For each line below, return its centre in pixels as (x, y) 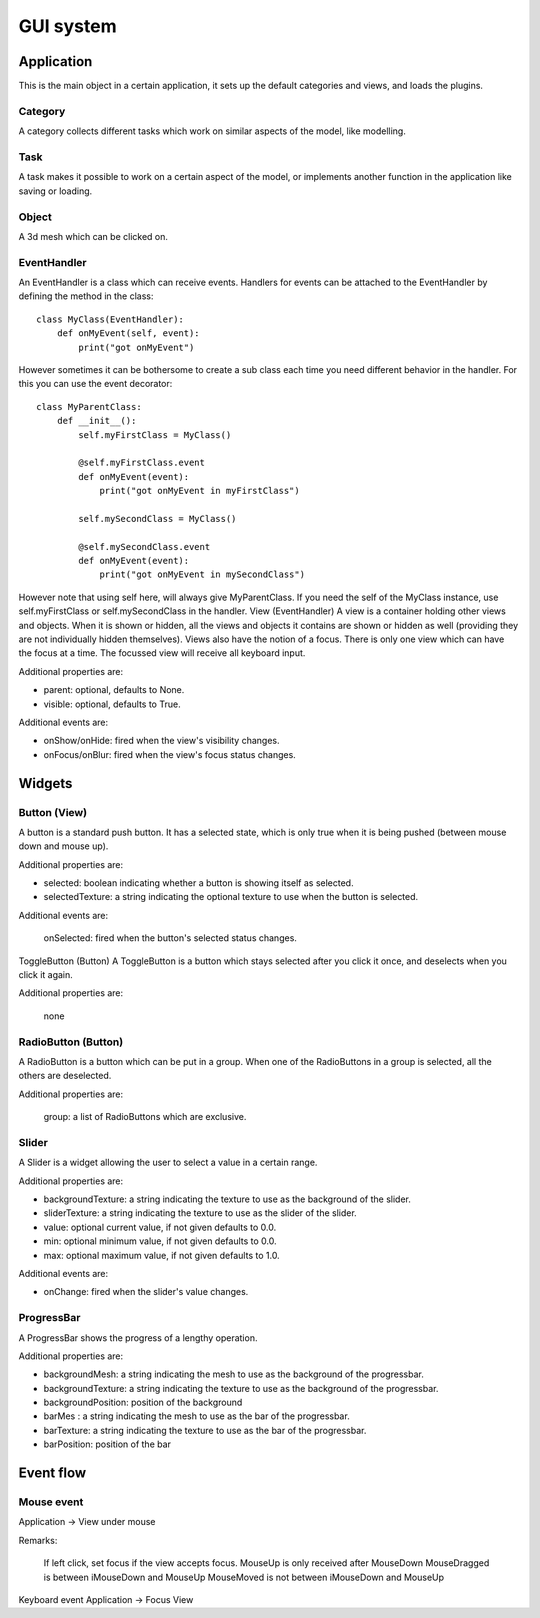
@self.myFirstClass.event (141, 463)
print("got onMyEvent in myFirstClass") (199, 491)
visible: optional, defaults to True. (112, 704)
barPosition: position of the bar (107, 1444)
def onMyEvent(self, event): (128, 333)
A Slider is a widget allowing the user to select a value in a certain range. (168, 1162)
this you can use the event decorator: (95, 384)
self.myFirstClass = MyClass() (155, 434)
